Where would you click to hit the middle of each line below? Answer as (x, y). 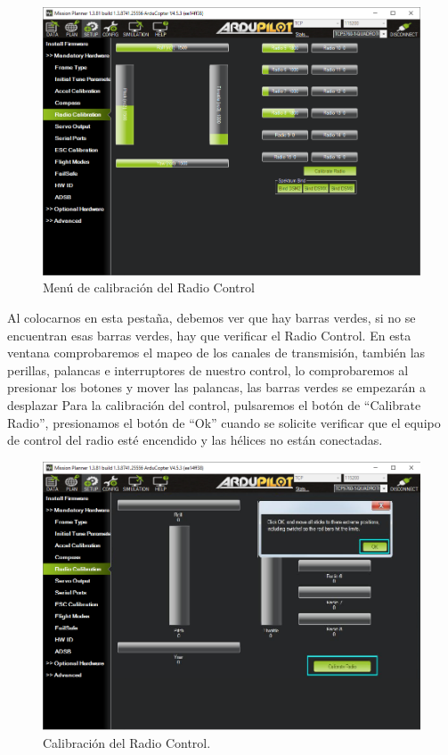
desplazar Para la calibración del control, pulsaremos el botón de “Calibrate (214, 405)
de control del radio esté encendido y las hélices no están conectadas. (195, 440)
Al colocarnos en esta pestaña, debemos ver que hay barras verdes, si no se (212, 318)
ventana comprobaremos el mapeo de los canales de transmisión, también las (216, 353)
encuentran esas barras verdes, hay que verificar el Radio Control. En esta (209, 335)
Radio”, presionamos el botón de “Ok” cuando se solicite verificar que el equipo (224, 422)
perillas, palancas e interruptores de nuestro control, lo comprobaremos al (208, 369)
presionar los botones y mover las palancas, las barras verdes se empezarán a (216, 387)
